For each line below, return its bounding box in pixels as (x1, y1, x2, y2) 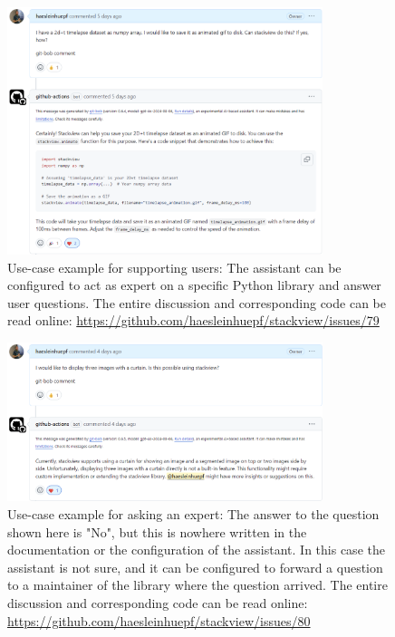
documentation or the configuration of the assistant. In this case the (7, 540, 385, 559)
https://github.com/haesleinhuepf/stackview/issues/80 (7, 611, 311, 630)
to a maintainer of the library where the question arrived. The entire (7, 575, 388, 594)
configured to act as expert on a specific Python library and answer (7, 275, 381, 294)
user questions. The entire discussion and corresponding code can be (7, 293, 386, 312)
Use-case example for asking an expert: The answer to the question (7, 505, 380, 524)
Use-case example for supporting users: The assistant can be (7, 257, 342, 276)
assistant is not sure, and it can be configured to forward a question (7, 557, 383, 576)
